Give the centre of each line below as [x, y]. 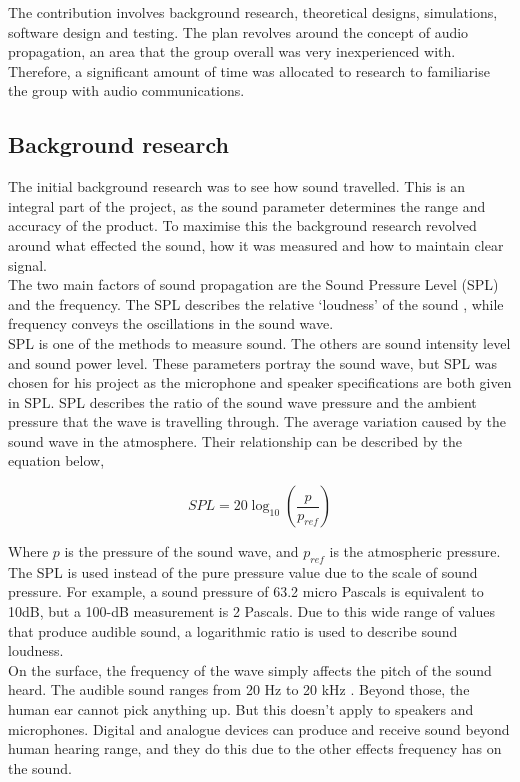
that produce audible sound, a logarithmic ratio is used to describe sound [233, 630]
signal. [27, 264]
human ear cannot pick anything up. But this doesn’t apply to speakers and [241, 709]
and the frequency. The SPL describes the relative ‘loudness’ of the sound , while [256, 303]
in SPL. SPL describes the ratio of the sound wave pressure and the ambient [242, 401]
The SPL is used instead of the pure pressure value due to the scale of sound [243, 571]
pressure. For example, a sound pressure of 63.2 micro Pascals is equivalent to [246, 591]
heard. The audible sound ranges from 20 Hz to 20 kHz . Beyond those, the [239, 689]
